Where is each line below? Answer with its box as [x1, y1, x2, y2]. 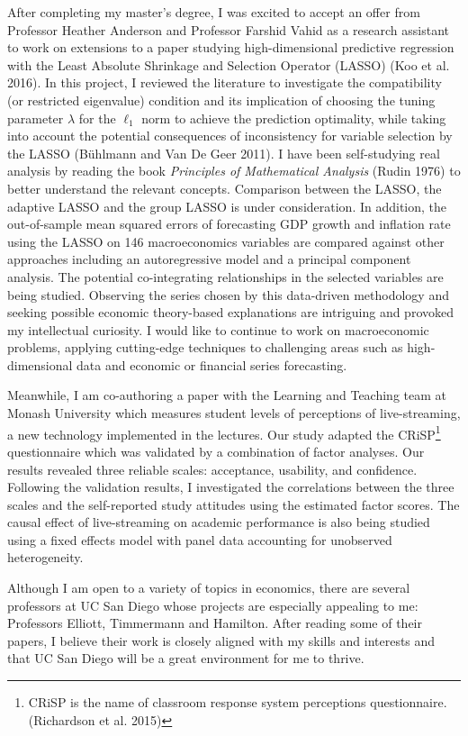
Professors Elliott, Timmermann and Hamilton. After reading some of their [7, 613, 423, 632]
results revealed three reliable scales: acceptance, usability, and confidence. [7, 459, 418, 478]
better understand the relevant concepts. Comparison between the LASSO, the [7, 178, 442, 197]
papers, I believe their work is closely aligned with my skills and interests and [7, 631, 436, 650]
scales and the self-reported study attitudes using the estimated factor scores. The [7, 495, 460, 513]
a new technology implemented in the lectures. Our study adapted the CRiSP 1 [7, 422, 441, 443]
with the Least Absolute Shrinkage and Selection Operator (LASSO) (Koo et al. [7, 55, 450, 74]
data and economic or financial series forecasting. [76, 355, 347, 374]
